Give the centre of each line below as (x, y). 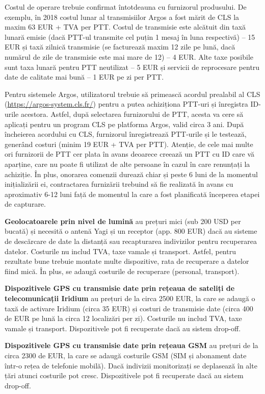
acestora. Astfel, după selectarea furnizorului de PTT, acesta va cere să (132, 114)
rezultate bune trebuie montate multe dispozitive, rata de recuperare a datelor (127, 261)
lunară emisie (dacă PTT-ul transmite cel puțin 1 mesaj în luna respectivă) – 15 (130, 36)
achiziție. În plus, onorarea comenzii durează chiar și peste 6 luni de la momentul (131, 174)
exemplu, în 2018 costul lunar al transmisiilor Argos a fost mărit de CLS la (122, 17)
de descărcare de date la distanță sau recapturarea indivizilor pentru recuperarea (131, 241)
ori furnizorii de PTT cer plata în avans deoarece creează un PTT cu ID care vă (130, 154)
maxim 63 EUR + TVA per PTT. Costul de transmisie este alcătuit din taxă (125, 27)
